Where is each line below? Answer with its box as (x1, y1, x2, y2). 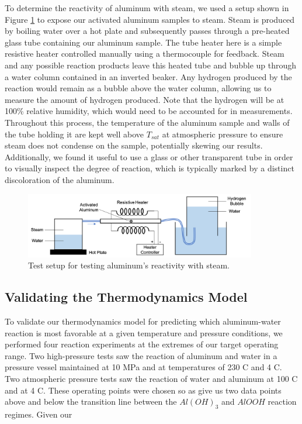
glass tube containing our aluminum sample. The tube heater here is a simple (5, 36, 282, 48)
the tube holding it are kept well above (5, 127, 144, 140)
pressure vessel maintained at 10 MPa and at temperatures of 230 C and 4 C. (5, 361, 282, 373)
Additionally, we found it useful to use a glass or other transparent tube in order (5, 150, 293, 163)
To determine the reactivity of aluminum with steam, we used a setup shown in (5, 2, 289, 13)
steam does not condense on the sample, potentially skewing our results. (5, 139, 263, 151)
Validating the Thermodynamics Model (5, 288, 248, 306)
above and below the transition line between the (5, 395, 177, 408)
